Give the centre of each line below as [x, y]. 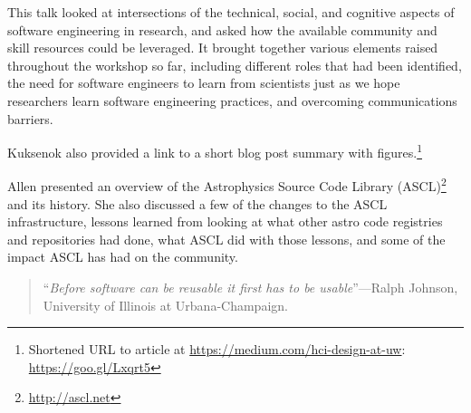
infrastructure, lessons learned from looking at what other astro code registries [225, 221]
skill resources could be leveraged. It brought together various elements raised [223, 48]
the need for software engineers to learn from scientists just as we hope [204, 83]
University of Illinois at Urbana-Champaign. [165, 305]
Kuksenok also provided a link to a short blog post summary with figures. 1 [215, 151]
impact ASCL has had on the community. [123, 257]
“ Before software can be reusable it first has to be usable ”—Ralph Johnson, [250, 288]
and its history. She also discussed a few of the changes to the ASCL [197, 203]
